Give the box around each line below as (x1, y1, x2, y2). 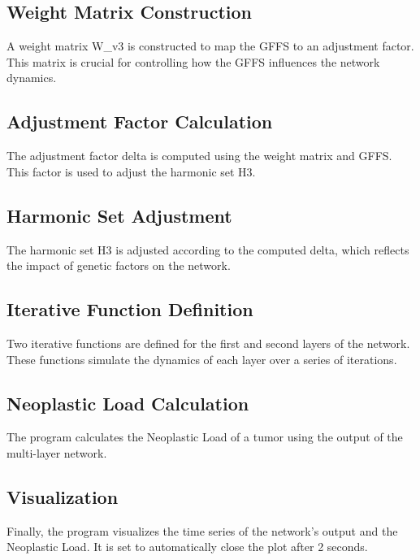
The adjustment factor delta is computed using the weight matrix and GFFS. (6, 147, 392, 164)
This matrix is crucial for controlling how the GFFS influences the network (6, 53, 380, 70)
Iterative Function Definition (6, 297, 253, 322)
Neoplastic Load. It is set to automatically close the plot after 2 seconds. (6, 538, 368, 555)
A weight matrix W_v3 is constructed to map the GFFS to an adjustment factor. (6, 37, 414, 54)
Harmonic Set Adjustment (6, 202, 232, 228)
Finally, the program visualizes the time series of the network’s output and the (6, 522, 398, 539)
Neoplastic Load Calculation (6, 390, 249, 415)
